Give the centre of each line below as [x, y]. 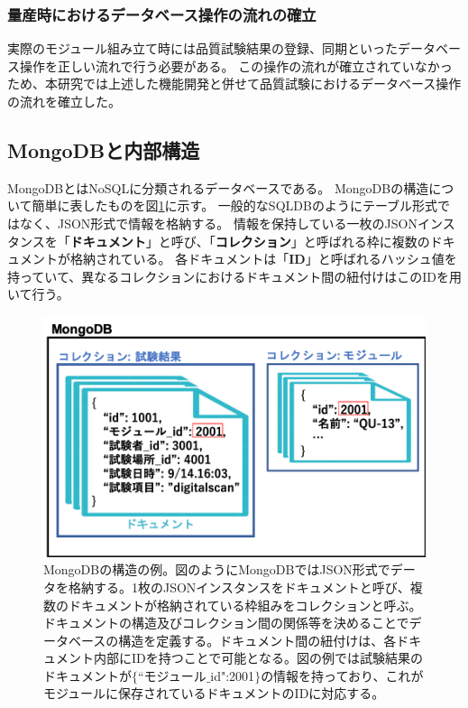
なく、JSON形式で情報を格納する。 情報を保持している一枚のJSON [218, 223]
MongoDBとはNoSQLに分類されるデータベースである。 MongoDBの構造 [218, 187]
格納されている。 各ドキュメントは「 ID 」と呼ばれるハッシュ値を [263, 259]
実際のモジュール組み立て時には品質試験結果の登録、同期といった [203, 48]
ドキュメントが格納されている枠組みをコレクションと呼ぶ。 [245, 605]
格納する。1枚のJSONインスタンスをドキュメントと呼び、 [239, 587]
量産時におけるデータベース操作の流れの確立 [162, 14]
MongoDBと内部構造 [104, 149]
